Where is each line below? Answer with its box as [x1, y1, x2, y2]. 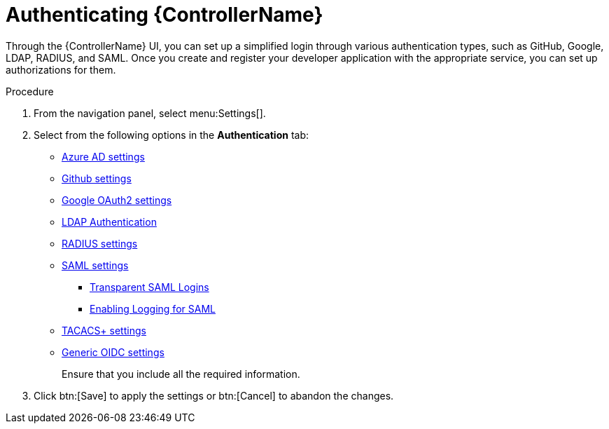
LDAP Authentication [62, 215, 157, 228]
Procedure [6, 85, 54, 97]
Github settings [62, 172, 132, 184]
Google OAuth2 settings [62, 193, 172, 206]
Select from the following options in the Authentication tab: [34, 128, 309, 141]
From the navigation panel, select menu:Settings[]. [34, 107, 266, 119]
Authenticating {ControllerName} [6, 3, 323, 27]
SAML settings [62, 259, 129, 271]
